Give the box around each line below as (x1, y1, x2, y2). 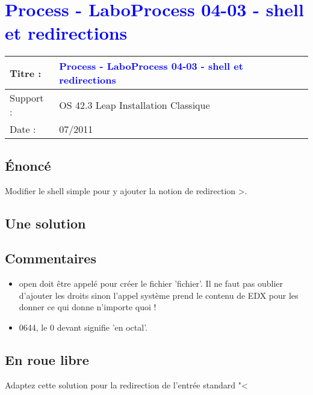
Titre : (10, 66, 42, 80)
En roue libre (5, 350, 89, 369)
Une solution (5, 213, 86, 232)
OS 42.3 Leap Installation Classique (59, 97, 210, 112)
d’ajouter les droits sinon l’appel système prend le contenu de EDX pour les (19, 289, 299, 301)
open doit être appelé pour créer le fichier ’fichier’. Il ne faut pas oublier (19, 277, 284, 290)
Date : (10, 122, 36, 136)
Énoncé (5, 156, 51, 174)
